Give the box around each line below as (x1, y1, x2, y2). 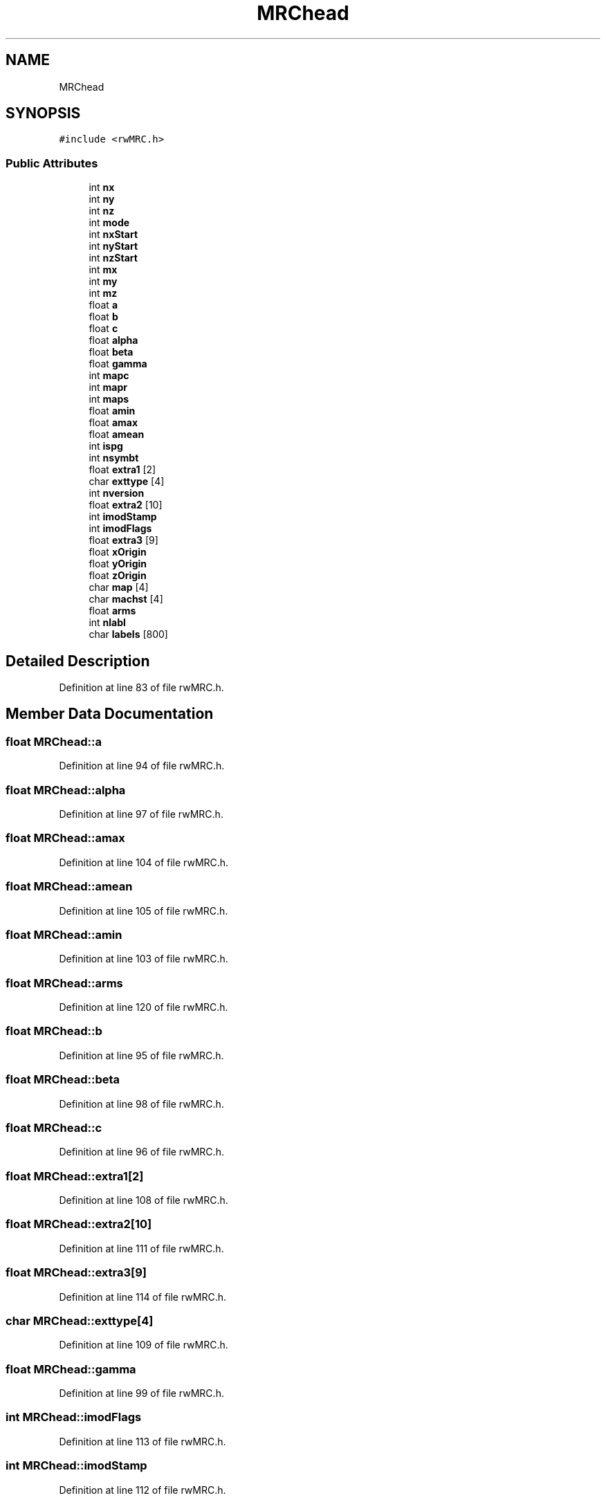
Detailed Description (6, 652, 150, 670)
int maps (89, 393, 129, 405)
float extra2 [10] (89, 499, 163, 511)
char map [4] (89, 581, 149, 594)
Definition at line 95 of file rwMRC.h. (59, 1049, 224, 1061)
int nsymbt (89, 452, 139, 464)
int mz (89, 287, 118, 300)
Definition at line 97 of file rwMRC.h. (59, 808, 223, 820)
